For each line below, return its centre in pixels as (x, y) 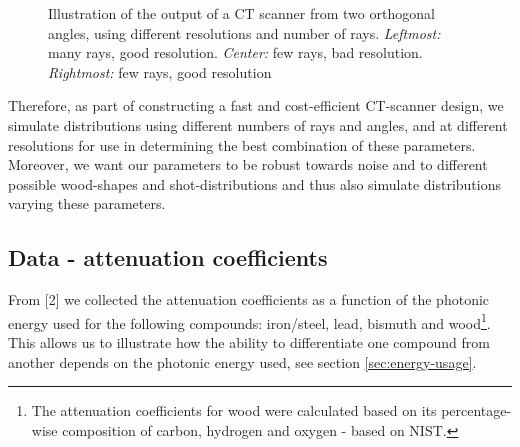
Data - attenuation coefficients (168, 257)
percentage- (476, 410)
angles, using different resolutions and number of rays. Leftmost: (244, 32)
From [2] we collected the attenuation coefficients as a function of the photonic (249, 299)
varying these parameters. (87, 203)
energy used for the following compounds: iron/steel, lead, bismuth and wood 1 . (249, 321)
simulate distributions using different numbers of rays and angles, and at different (258, 124)
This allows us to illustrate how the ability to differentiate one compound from (249, 341)
